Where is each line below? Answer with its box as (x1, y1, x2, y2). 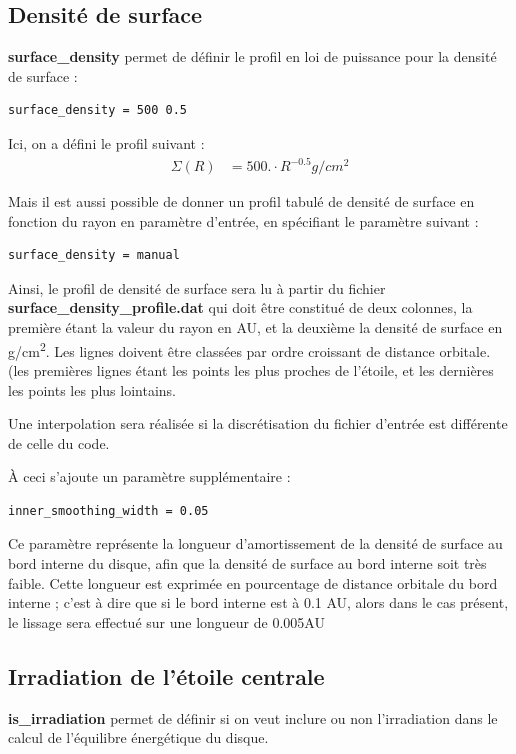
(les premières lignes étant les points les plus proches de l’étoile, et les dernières (8, 359, 494, 380)
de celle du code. (8, 432, 110, 453)
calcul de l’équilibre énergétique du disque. (8, 727, 269, 748)
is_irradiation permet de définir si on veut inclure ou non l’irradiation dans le (8, 707, 498, 728)
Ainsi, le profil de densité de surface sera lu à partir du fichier (8, 277, 386, 298)
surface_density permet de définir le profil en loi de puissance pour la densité (8, 46, 497, 67)
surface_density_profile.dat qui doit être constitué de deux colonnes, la (8, 297, 473, 318)
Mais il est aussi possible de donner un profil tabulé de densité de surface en (8, 191, 475, 212)
